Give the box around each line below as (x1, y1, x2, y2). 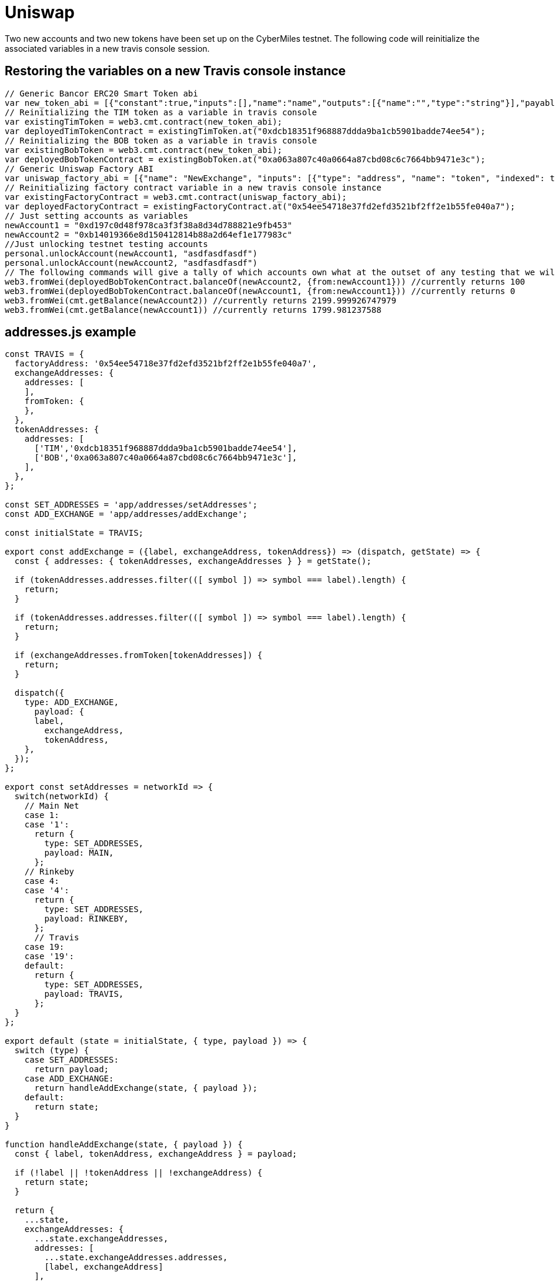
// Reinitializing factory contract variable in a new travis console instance (5, 182, 382, 192)
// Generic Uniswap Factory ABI (5, 163, 153, 173)
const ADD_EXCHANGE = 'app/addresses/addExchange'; (5, 509, 248, 519)
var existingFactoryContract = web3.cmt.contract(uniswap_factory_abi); (5, 192, 347, 202)
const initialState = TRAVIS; (5, 528, 144, 538)
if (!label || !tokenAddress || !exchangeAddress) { (14, 1168, 263, 1178)
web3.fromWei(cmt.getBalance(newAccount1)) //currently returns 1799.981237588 (5, 305, 382, 315)
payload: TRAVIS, (44, 989, 124, 999)
